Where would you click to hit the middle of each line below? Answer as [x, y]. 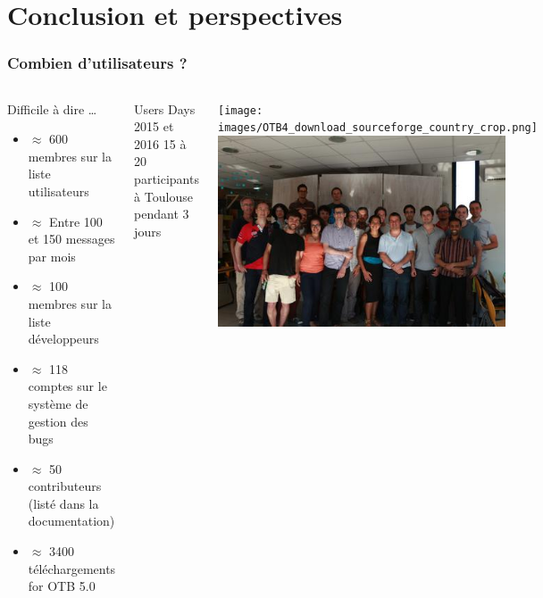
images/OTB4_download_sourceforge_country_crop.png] [377, 128]
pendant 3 [162, 214]
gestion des [58, 421]
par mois [52, 256]
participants [167, 178]
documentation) [71, 521]
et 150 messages [71, 239]
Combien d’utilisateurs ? [97, 63]
